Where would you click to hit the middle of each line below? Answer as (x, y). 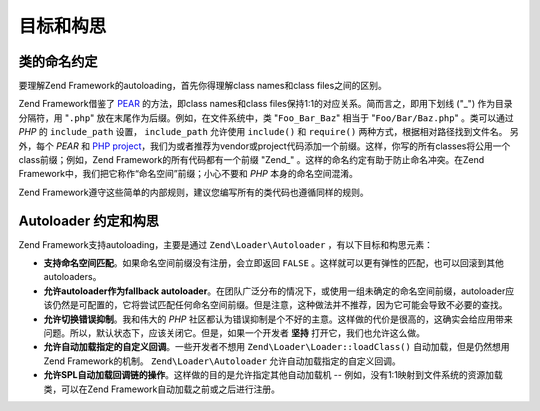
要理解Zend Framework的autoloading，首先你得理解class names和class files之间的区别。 (202, 86)
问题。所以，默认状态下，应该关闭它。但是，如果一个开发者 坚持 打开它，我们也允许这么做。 (234, 333)
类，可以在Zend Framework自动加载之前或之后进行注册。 (161, 389)
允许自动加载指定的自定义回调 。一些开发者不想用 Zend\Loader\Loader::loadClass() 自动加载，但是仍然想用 (276, 347)
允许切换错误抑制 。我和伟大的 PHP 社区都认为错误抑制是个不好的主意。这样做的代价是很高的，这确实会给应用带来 (278, 319)
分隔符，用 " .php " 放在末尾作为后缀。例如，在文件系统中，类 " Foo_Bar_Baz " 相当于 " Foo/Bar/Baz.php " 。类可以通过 (266, 117)
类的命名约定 (58, 61)
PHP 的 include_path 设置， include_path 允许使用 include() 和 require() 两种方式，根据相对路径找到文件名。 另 (268, 132)
